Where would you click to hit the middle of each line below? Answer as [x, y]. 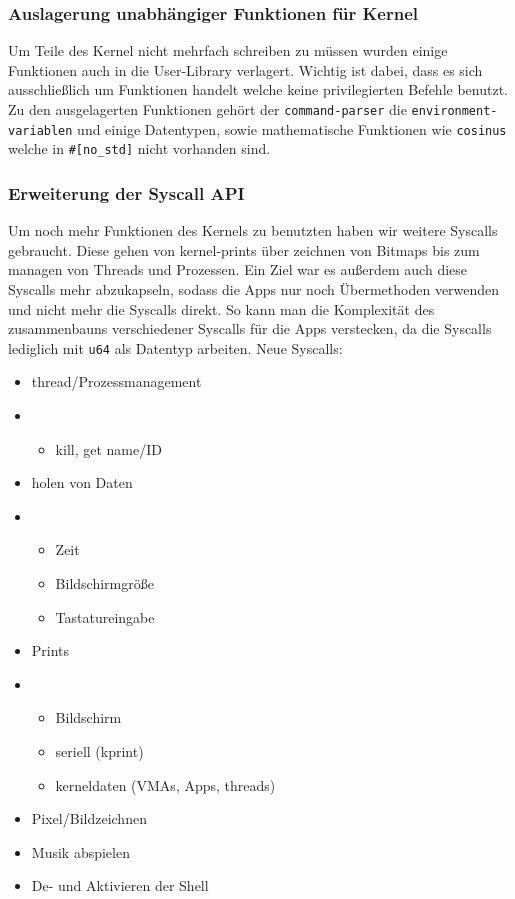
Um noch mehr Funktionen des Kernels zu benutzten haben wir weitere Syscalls [253, 230]
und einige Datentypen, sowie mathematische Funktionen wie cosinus [292, 128]
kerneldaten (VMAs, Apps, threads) [165, 784]
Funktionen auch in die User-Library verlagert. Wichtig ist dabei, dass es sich [245, 69]
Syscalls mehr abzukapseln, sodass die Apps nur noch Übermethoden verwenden [254, 288]
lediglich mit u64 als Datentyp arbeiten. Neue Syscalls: [175, 347]
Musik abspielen [80, 851]
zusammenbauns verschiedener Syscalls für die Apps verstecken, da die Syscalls [250, 328]
